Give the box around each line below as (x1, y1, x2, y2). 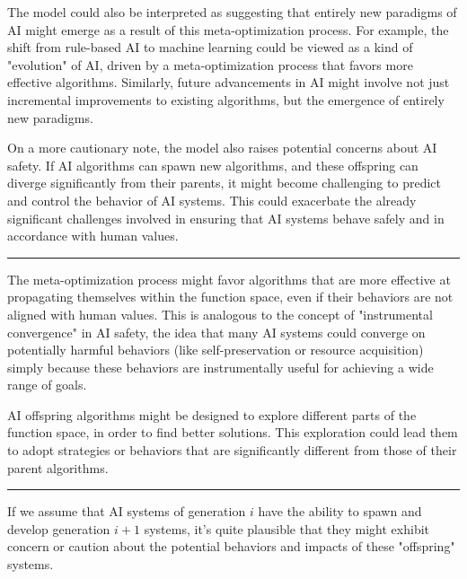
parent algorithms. (7, 458, 109, 477)
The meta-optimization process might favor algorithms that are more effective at (7, 269, 451, 288)
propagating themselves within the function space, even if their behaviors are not (7, 287, 454, 306)
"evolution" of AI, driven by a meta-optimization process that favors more (7, 55, 413, 74)
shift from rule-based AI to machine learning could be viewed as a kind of (7, 38, 413, 57)
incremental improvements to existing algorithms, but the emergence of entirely (7, 90, 445, 109)
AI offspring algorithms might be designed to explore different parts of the (7, 405, 417, 424)
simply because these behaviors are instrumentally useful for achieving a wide (7, 357, 434, 376)
